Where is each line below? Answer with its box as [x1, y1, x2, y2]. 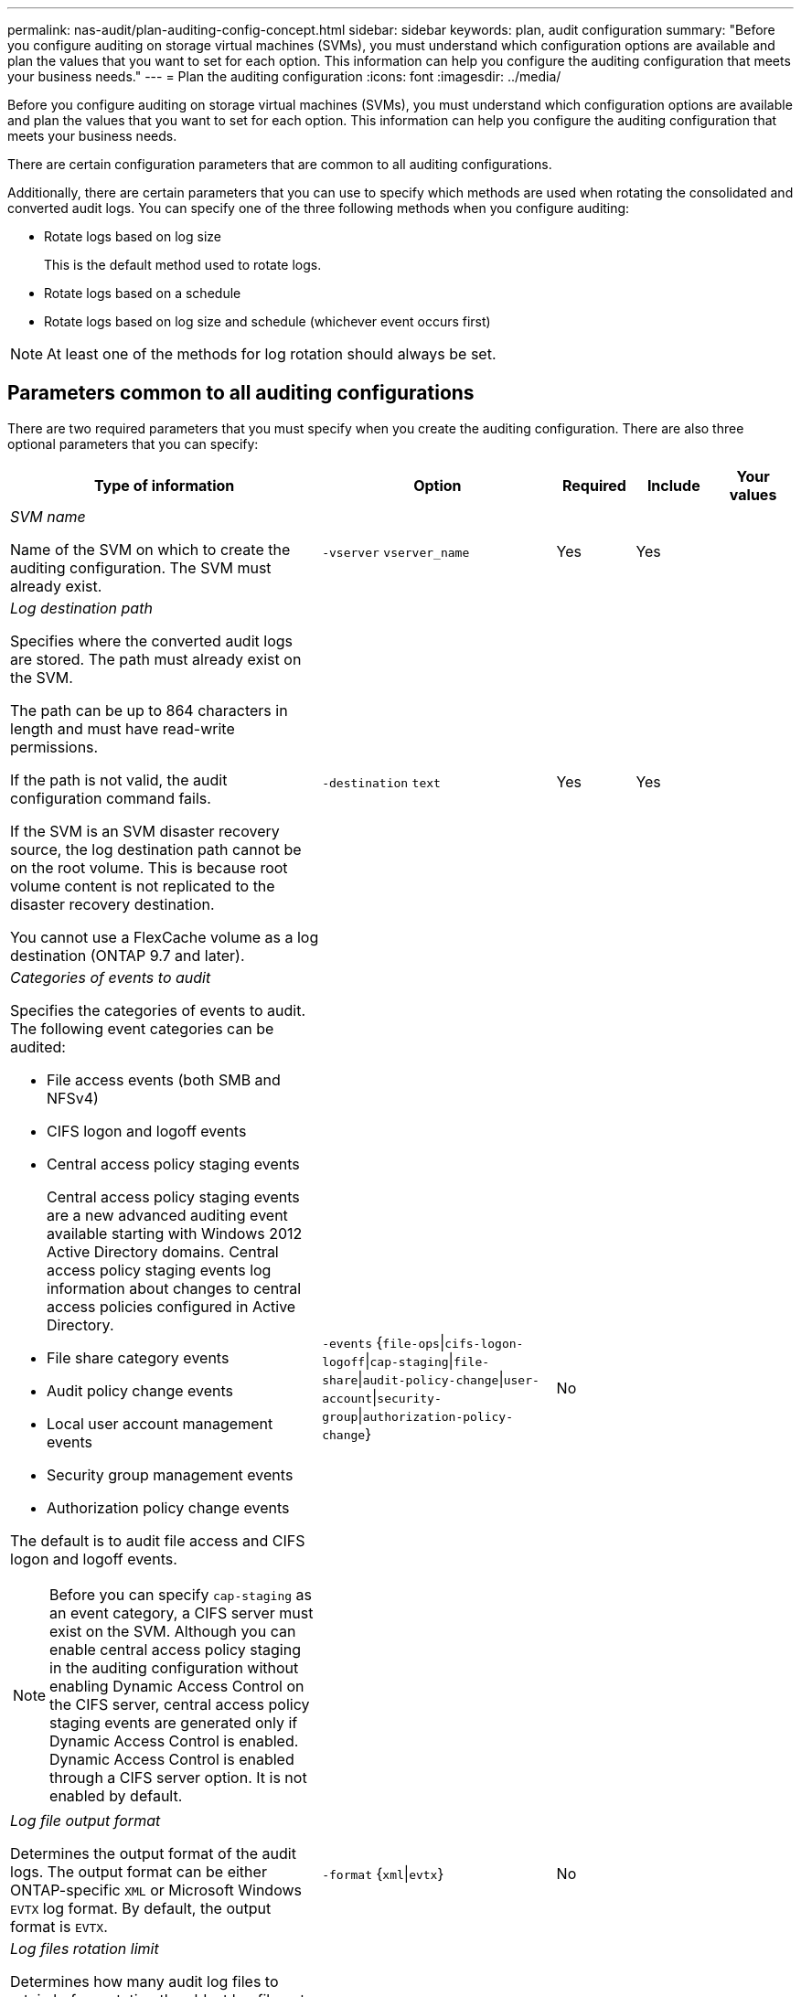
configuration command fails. [10, 788, 211, 807]
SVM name [10, 507, 86, 526]
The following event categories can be [10, 1019, 274, 1038]
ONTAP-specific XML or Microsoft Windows [10, 1880, 302, 1899]
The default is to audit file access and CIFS [10, 1531, 305, 1550]
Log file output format [10, 1810, 161, 1830]
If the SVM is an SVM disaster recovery [10, 821, 280, 840]
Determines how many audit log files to [10, 1971, 279, 1991]
